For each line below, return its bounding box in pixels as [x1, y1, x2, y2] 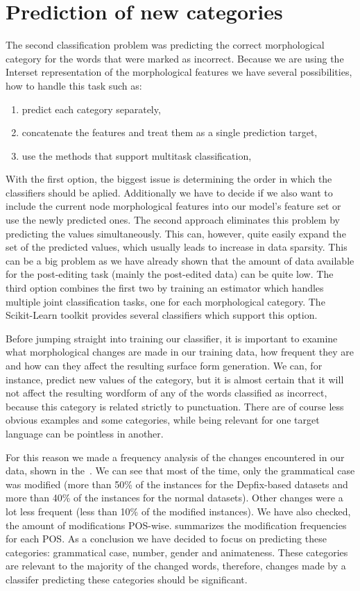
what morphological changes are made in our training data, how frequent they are [6, 344, 354, 359]
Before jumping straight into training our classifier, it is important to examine [6, 331, 338, 345]
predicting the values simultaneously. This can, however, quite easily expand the [6, 226, 346, 240]
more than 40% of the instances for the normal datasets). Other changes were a [6, 490, 343, 505]
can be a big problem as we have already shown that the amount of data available [6, 253, 354, 267]
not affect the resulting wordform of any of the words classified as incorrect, [6, 385, 327, 400]
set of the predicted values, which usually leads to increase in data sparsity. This [6, 240, 348, 254]
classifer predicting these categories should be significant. [6, 572, 248, 586]
